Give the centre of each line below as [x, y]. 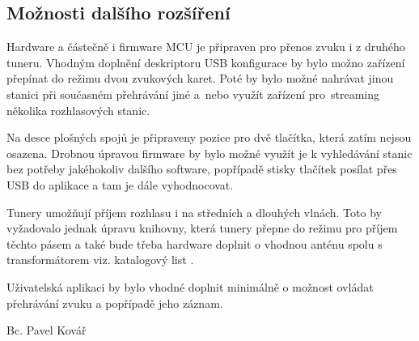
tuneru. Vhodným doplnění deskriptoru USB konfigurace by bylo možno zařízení [206, 62]
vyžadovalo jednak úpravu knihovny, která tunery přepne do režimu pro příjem [202, 228]
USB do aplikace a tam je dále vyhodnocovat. [120, 184]
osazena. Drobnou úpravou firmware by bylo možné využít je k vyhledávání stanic [209, 153]
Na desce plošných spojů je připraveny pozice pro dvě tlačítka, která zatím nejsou [209, 137]
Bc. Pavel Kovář [47, 330]
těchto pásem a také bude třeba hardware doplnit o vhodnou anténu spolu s [195, 243]
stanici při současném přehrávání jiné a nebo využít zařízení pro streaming [193, 94]
